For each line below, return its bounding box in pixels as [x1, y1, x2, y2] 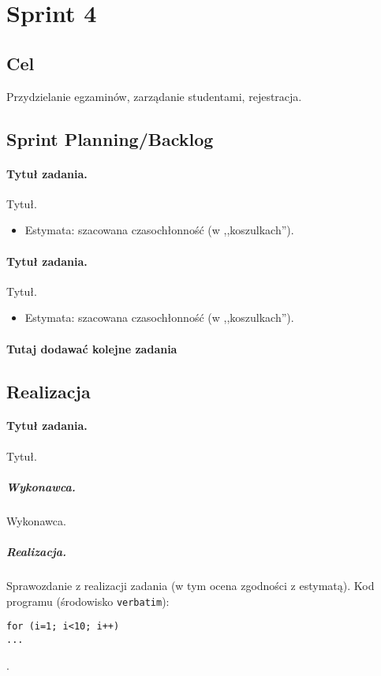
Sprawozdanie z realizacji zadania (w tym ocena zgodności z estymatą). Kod [6, 577, 375, 593]
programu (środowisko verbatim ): [6, 592, 170, 609]
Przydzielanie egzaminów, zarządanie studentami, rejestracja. [6, 88, 302, 104]
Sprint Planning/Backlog [6, 126, 214, 151]
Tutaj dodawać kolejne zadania [6, 340, 177, 357]
